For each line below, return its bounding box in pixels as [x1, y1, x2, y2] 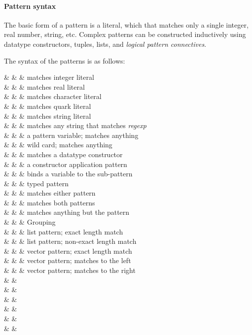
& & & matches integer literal [4, 72, 94, 82]
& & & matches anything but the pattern [4, 207, 130, 217]
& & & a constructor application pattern [4, 159, 127, 169]
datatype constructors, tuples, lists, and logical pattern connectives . [4, 38, 207, 49]
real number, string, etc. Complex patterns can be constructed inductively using [4, 29, 246, 39]
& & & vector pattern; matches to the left [4, 255, 131, 266]
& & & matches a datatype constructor [4, 149, 123, 159]
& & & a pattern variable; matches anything [4, 130, 139, 140]
